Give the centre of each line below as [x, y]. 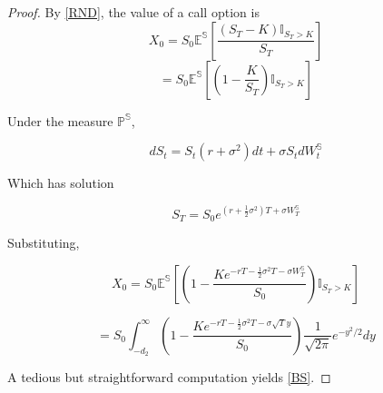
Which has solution [61, 183]
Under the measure [60, 120]
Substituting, [44, 243]
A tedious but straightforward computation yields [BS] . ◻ [169, 377]
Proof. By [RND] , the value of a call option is [133, 12]
